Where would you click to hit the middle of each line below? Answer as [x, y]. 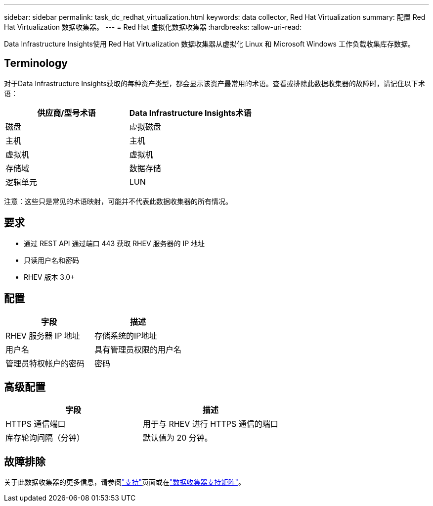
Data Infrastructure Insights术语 [190, 113]
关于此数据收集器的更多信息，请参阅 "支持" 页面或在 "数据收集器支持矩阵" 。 [125, 482]
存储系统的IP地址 [126, 335]
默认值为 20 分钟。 [177, 438]
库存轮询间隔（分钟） [45, 438]
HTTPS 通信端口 [36, 424]
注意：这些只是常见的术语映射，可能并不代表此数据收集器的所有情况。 [118, 201]
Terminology [36, 63]
